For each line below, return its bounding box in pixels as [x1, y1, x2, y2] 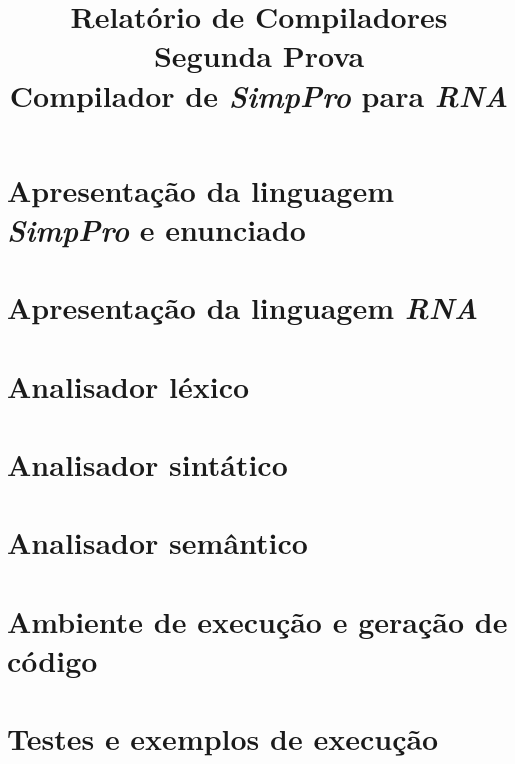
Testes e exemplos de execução [7, 718, 439, 759]
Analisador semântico [7, 522, 308, 563]
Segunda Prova [153, 35, 365, 76]
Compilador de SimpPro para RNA [9, 74, 509, 116]
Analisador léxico [7, 365, 250, 406]
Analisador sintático [7, 444, 288, 485]
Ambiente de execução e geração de [7, 600, 508, 641]
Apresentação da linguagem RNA [7, 287, 479, 329]
